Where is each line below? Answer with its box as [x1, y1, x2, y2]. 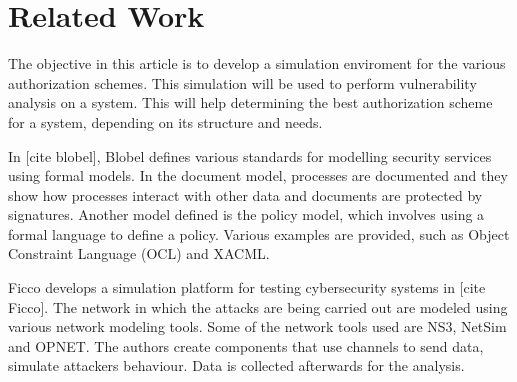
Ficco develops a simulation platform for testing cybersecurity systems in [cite [8, 277, 486, 298]
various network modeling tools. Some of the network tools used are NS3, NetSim [8, 316, 507, 337]
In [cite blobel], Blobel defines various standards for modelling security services [8, 145, 492, 166]
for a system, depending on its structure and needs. [8, 111, 323, 132]
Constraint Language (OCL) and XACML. [8, 243, 270, 264]
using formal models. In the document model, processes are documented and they [8, 165, 508, 186]
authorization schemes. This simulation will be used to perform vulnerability [8, 72, 477, 93]
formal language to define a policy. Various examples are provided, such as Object [8, 223, 510, 244]
